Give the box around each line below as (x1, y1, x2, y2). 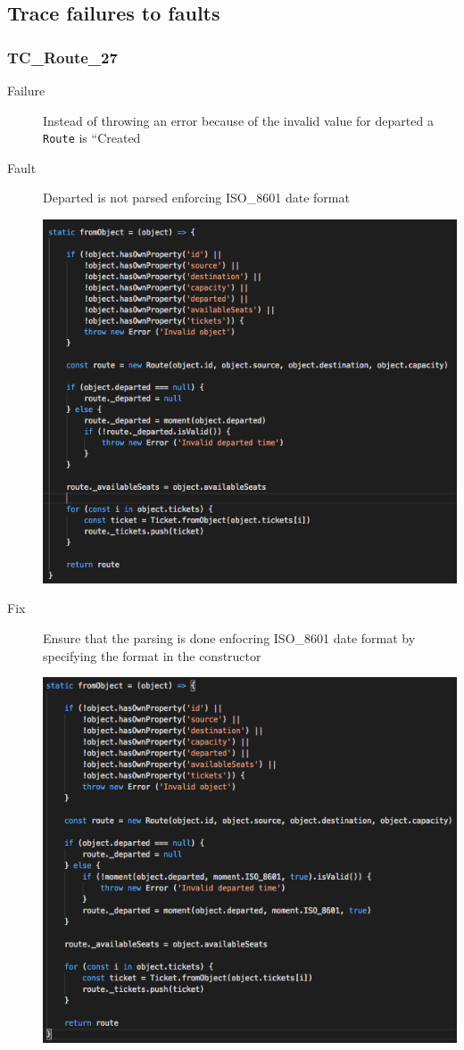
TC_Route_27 (7, 45, 118, 68)
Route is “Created (43, 128, 141, 147)
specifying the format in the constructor (43, 646, 261, 665)
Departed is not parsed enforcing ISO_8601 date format (43, 188, 350, 207)
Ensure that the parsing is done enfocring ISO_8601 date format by (43, 628, 416, 647)
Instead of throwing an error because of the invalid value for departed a (43, 111, 434, 129)
